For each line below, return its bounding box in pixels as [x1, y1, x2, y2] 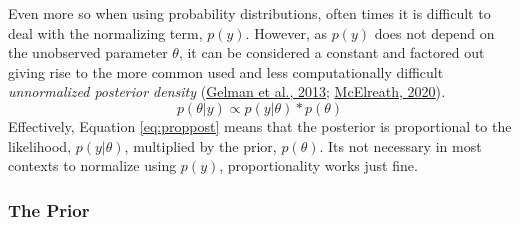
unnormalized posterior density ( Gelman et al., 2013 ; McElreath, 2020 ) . [8, 81, 446, 102]
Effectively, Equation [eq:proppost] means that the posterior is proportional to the [8, 115, 512, 136]
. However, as [245, 22, 327, 43]
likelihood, [8, 135, 72, 156]
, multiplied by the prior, [124, 135, 277, 156]
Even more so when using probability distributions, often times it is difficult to [8, 3, 491, 23]
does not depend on [374, 22, 495, 43]
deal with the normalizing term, [8, 22, 203, 43]
